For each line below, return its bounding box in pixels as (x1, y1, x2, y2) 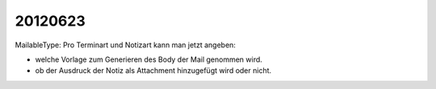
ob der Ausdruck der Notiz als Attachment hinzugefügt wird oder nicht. (35, 66, 272, 75)
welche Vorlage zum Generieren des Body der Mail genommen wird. (35, 55, 262, 64)
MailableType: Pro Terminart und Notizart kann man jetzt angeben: (15, 40, 236, 50)
